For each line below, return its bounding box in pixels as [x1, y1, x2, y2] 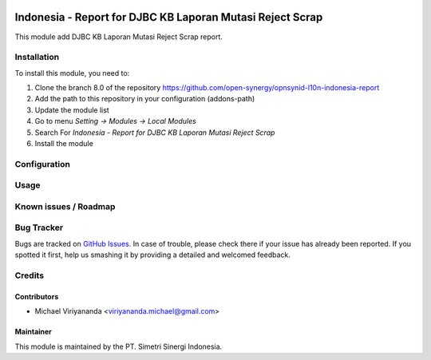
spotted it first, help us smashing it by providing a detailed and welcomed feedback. [14, 250, 291, 259]
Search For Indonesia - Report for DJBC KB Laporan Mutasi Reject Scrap [34, 128, 275, 137]
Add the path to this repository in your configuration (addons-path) [34, 94, 255, 104]
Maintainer [14, 327, 52, 337]
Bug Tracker [14, 222, 64, 233]
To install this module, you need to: [14, 68, 130, 77]
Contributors [14, 291, 59, 301]
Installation [14, 52, 60, 63]
